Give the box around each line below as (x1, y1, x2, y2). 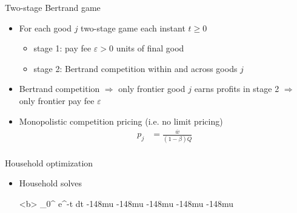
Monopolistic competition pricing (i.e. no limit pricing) (19, 114, 223, 127)
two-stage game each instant (81, 21, 185, 34)
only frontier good (118, 82, 185, 95)
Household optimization (5, 156, 93, 169)
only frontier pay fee (19, 94, 95, 106)
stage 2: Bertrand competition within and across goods (33, 62, 238, 74)
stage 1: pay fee (33, 42, 92, 54)
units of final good (116, 42, 184, 54)
